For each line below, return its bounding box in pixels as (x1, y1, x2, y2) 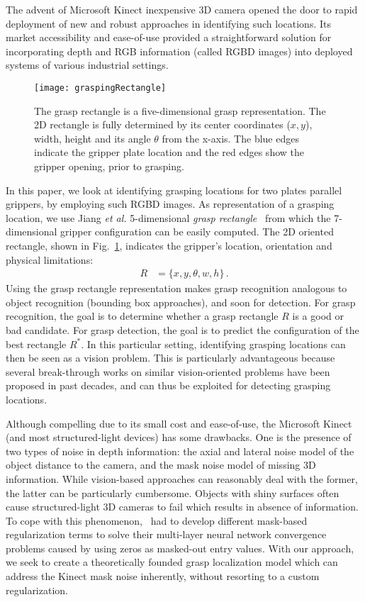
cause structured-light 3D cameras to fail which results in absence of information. (6, 499, 359, 514)
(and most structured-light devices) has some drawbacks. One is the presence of (6, 430, 352, 445)
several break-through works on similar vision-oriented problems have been (6, 364, 330, 379)
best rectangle (6, 336, 67, 351)
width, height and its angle (34, 130, 151, 145)
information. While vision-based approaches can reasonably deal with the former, (6, 471, 358, 486)
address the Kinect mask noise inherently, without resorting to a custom (6, 569, 320, 584)
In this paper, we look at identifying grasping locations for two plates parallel (6, 182, 342, 197)
